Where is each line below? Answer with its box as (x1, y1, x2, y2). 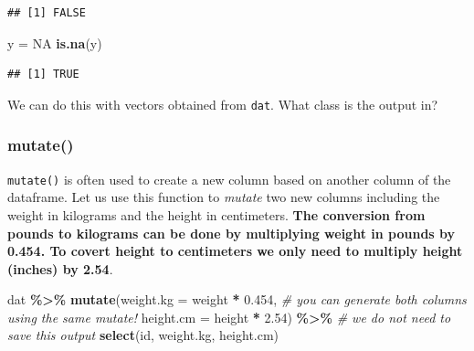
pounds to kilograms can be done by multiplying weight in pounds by (7, 223, 456, 242)
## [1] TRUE (7, 68, 79, 81)
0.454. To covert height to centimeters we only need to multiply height (7, 241, 463, 261)
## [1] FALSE (7, 6, 86, 19)
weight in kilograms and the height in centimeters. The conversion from (7, 205, 426, 224)
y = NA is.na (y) (7, 33, 102, 52)
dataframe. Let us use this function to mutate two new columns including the (7, 187, 440, 207)
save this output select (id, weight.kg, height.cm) (7, 325, 279, 345)
